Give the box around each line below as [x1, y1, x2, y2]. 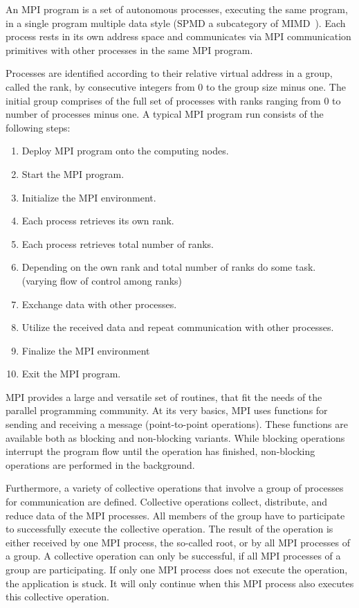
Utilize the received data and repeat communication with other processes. [21, 320, 334, 334]
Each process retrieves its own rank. [21, 213, 174, 228]
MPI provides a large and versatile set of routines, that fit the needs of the [6, 389, 322, 404]
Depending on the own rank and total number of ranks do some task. [21, 260, 316, 274]
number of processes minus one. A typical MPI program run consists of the [6, 107, 324, 121]
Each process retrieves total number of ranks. [21, 236, 214, 251]
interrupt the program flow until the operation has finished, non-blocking [6, 444, 315, 458]
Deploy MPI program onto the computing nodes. [21, 143, 229, 158]
